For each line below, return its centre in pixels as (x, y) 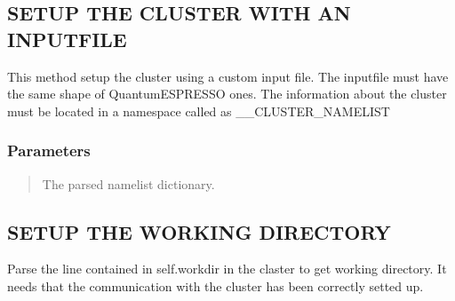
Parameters (49, 150)
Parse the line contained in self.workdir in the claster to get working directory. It (227, 269)
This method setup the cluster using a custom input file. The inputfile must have (228, 76)
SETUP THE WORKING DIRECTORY (199, 231)
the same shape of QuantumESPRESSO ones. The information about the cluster (227, 94)
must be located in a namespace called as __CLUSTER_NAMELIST (199, 111)
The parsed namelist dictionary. (128, 183)
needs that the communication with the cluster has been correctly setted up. (216, 285)
